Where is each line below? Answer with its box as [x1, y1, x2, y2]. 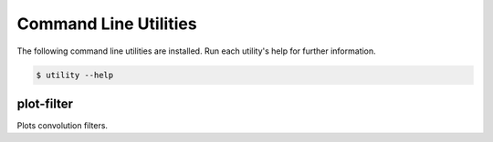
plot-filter [16, 96, 73, 111]
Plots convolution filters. [16, 120, 109, 131]
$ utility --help [36, 69, 114, 80]
